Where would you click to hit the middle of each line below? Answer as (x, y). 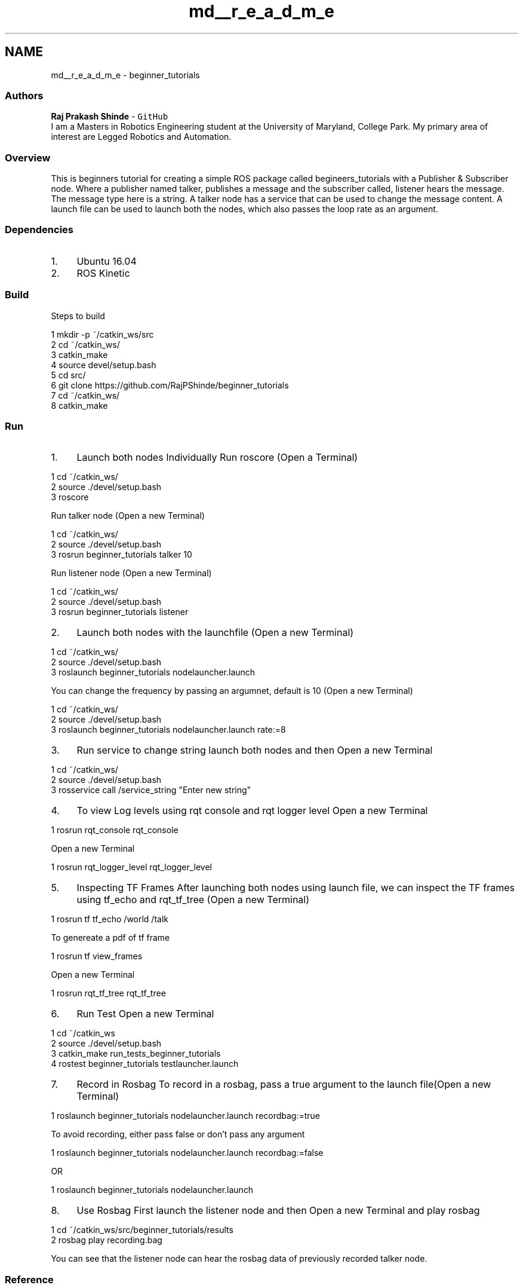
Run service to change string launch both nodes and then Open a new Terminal (255, 750)
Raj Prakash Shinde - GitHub (110, 117)
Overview (28, 157)
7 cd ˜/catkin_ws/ (85, 395)
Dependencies (39, 230)
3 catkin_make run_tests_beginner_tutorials (136, 1054)
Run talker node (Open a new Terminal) (128, 516)
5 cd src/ (68, 375)
